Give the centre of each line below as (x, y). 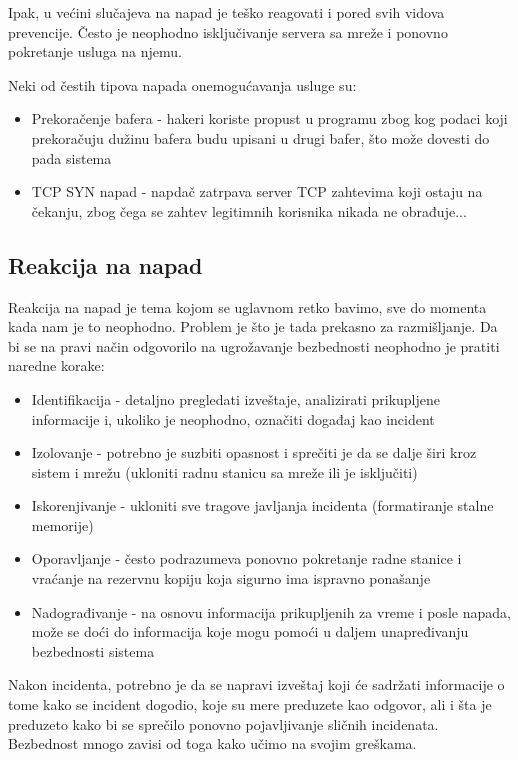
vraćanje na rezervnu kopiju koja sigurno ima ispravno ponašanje (231, 578)
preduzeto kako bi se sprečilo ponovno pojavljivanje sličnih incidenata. (223, 723)
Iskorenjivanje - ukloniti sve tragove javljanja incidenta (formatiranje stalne (262, 505)
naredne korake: (56, 365)
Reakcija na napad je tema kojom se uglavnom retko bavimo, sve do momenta (247, 306)
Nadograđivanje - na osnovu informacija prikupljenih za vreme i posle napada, (271, 611)
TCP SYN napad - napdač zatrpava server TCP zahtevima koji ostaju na (257, 191)
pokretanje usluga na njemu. (95, 51)
